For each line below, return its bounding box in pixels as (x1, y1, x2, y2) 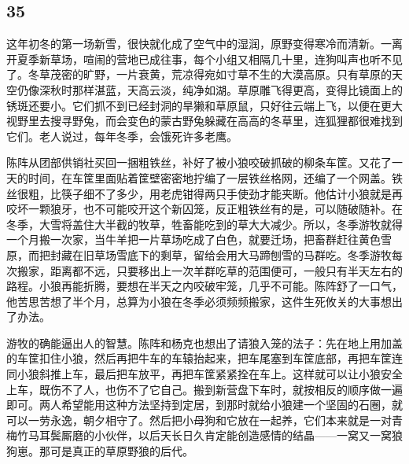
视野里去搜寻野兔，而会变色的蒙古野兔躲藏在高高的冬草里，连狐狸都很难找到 (6, 112, 403, 129)
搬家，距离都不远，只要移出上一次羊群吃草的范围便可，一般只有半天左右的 (17, 262, 403, 278)
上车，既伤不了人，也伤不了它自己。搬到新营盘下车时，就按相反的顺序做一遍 (6, 381, 403, 397)
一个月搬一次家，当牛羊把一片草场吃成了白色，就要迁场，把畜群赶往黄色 (6, 231, 381, 248)
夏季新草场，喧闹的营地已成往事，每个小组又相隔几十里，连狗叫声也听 (17, 50, 381, 67)
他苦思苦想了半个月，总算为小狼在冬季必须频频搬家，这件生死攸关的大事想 (6, 293, 392, 309)
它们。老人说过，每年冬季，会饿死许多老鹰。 (6, 127, 238, 144)
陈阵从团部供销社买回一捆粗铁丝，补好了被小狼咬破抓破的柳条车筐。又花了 (6, 154, 392, 171)
